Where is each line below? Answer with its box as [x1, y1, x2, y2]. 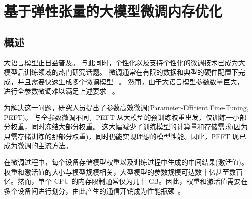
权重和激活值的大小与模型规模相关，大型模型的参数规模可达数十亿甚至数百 [4, 166, 243, 177]
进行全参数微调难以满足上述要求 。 [4, 86, 119, 96]
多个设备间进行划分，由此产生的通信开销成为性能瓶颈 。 [4, 185, 185, 196]
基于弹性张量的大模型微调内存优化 [4, 1, 223, 21]
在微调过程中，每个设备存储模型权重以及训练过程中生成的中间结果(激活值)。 [4, 157, 248, 167]
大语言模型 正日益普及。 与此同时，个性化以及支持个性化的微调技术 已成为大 [4, 57, 245, 67]
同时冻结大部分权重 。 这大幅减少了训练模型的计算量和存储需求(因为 [31, 121, 248, 132]
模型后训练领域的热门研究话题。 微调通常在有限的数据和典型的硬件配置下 [4, 67, 238, 77]
